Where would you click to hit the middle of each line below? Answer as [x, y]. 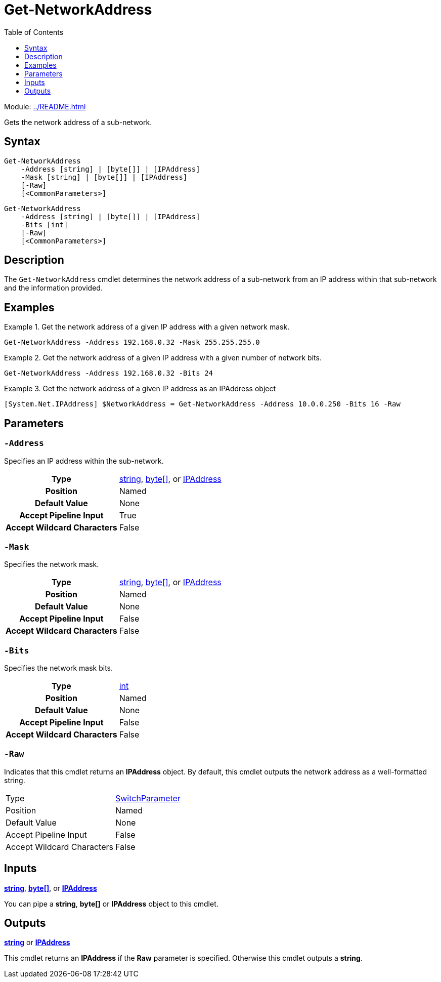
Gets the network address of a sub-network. [78, 122]
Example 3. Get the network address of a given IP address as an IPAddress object [140, 389]
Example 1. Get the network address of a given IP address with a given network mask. [147, 327]
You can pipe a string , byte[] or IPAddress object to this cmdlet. [111, 904]
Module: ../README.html [45, 106]
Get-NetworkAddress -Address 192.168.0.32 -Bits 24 [109, 373]
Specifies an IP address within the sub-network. [84, 461]
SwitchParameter [148, 798]
